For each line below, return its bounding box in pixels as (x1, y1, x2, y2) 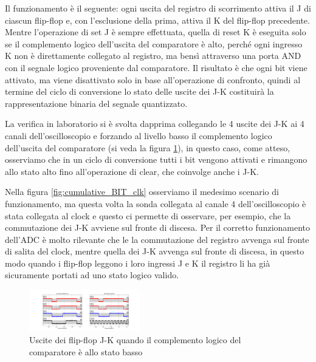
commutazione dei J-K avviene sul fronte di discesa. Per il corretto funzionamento (5, 221, 311, 234)
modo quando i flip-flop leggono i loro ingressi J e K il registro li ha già (5, 256, 270, 269)
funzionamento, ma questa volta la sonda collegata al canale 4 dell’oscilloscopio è (5, 197, 306, 210)
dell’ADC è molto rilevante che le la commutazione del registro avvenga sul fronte (5, 233, 309, 245)
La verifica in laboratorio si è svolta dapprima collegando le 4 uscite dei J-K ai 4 (5, 117, 304, 130)
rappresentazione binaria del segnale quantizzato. (5, 97, 188, 109)
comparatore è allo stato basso (29, 345, 143, 358)
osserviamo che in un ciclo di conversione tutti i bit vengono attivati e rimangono (5, 153, 307, 166)
